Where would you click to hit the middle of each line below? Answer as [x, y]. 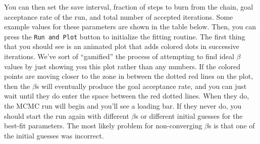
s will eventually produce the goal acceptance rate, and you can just [141, 86]
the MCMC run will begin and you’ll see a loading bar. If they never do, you [123, 106]
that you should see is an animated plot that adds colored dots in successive [122, 46]
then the [17, 86]
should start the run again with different [67, 115]
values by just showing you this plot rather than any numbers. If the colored [122, 66]
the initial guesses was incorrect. [54, 135]
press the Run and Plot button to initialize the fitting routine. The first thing [125, 36]
